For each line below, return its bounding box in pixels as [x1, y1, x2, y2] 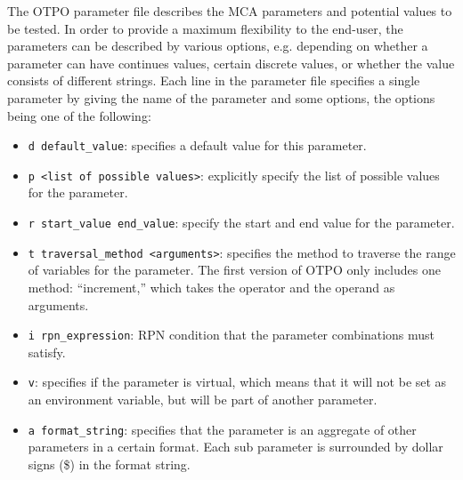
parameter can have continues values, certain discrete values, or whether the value [7, 53, 455, 72]
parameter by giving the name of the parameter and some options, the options [7, 88, 435, 107]
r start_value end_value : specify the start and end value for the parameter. [28, 213, 455, 232]
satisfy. [28, 342, 66, 361]
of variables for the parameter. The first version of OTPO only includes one [28, 260, 441, 279]
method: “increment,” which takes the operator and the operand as [28, 277, 395, 296]
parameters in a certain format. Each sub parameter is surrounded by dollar [28, 437, 443, 456]
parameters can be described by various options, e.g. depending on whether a [7, 36, 428, 55]
